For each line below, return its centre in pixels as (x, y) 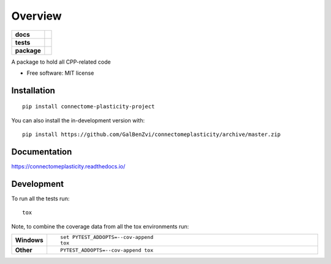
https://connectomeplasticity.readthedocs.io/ (68, 167)
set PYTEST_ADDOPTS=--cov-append (107, 237)
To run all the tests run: (40, 198)
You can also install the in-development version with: (78, 120)
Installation (33, 90)
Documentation (42, 152)
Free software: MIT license (60, 73)
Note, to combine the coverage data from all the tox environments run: (100, 226)
